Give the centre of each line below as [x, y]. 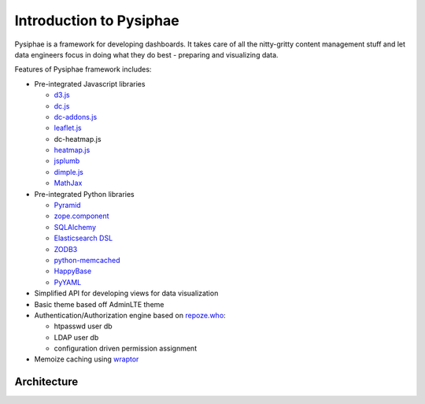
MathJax [68, 183]
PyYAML [68, 282]
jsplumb [67, 161]
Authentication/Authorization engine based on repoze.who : [130, 315]
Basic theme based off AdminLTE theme [99, 304]
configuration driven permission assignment [125, 348]
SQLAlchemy [75, 227]
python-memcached [87, 260]
